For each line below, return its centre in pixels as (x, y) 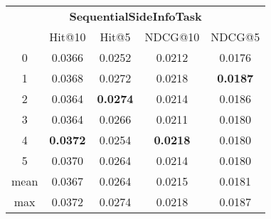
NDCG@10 (172, 37)
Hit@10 (68, 37)
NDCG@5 (235, 37)
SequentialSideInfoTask (135, 16)
